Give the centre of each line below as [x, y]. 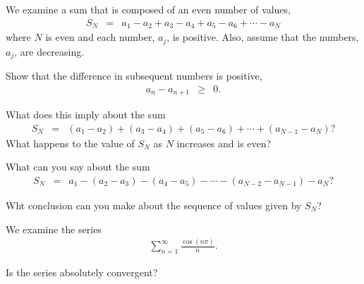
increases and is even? [224, 143]
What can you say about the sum [78, 167]
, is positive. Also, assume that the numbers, [263, 37]
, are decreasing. [49, 51]
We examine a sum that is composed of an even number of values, [148, 9]
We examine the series [54, 229]
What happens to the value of [70, 143]
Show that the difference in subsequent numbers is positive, [134, 75]
